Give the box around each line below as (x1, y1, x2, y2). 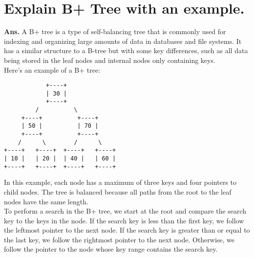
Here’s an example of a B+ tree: (4, 64, 101, 75)
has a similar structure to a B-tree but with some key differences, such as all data (4, 45, 248, 56)
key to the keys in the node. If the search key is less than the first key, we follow (4, 215, 244, 225)
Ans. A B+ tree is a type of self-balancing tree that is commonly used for (4, 26, 226, 37)
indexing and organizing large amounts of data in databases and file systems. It (4, 36, 242, 46)
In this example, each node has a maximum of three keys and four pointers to (4, 177, 237, 187)
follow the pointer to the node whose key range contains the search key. (4, 244, 218, 254)
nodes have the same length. (4, 196, 88, 206)
